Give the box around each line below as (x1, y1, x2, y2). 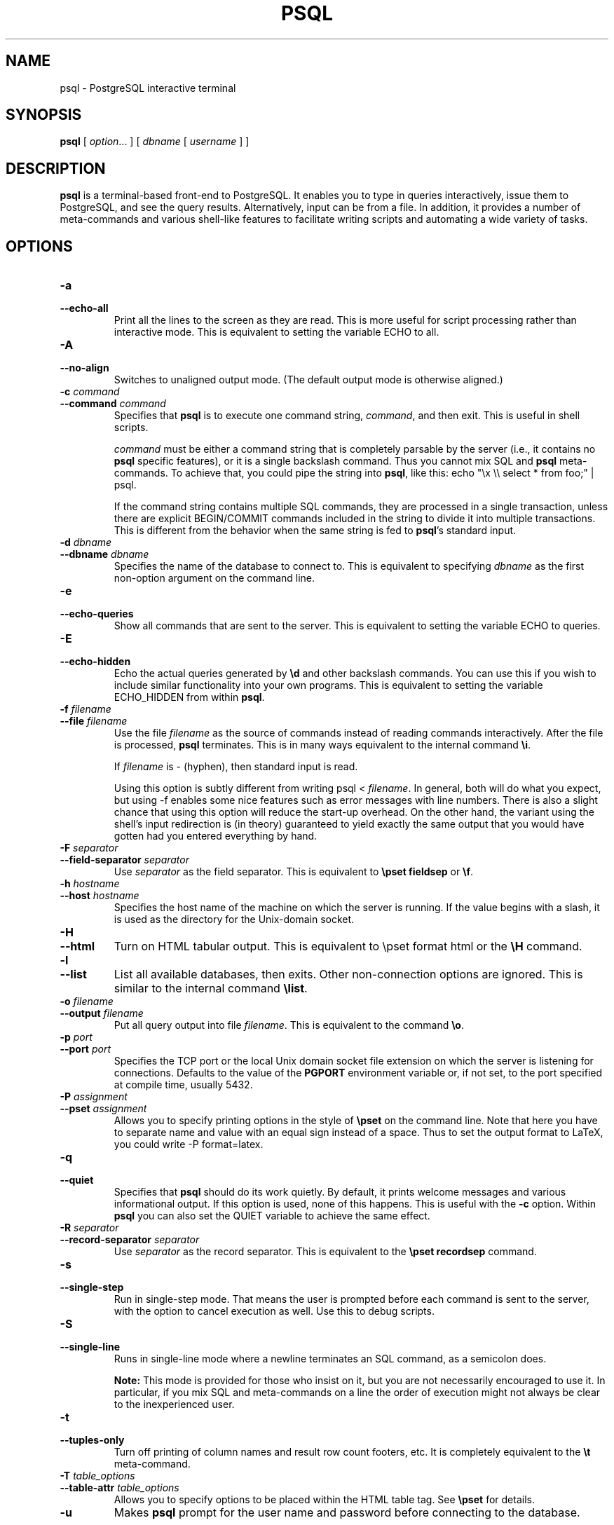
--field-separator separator (60, 854, 189, 866)
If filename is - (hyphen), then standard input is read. (114, 760, 358, 773)
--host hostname (60, 889, 139, 902)
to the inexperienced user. (114, 1398, 235, 1411)
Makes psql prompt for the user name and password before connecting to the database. (114, 1505, 580, 1520)
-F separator (60, 842, 118, 854)
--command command (60, 397, 166, 410)
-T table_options (60, 1470, 135, 1482)
